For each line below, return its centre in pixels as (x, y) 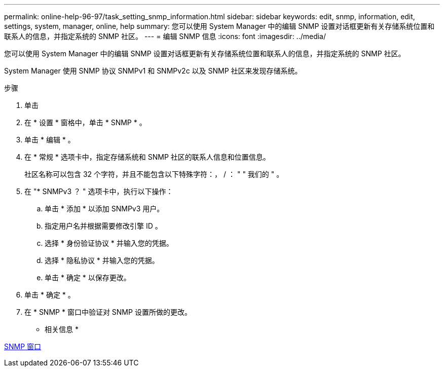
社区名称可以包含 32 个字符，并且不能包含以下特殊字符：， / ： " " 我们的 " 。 (154, 174)
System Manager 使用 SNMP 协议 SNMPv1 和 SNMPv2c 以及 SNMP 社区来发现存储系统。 (153, 71)
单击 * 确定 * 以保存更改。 (88, 277)
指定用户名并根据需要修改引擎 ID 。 (103, 226)
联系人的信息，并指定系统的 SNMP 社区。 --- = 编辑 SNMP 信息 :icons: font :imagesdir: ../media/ (165, 36)
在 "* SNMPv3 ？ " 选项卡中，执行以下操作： (99, 191)
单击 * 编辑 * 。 (50, 140)
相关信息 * (62, 329)
